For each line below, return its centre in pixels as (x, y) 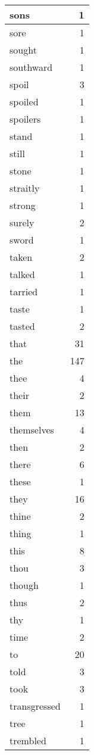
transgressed (35, 706)
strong (23, 205)
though (24, 585)
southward (31, 67)
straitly (25, 188)
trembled (28, 740)
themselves (32, 430)
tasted (22, 326)
